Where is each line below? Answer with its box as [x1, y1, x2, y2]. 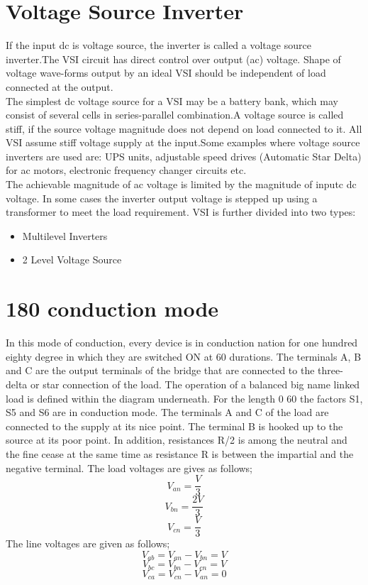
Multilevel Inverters [22, 228, 108, 243]
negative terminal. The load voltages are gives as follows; [6, 460, 253, 475]
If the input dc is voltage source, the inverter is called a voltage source [6, 38, 311, 53]
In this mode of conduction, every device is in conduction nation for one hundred [6, 335, 358, 350]
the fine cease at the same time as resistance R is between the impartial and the [6, 446, 354, 461]
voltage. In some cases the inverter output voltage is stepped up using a [6, 190, 318, 205]
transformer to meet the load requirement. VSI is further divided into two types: [6, 204, 356, 219]
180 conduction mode [6, 294, 219, 323]
